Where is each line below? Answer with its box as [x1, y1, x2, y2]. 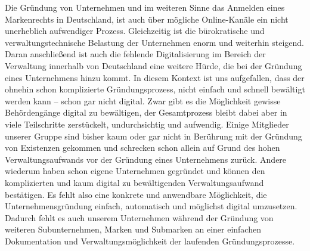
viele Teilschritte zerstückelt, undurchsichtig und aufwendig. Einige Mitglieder [5, 117, 289, 130]
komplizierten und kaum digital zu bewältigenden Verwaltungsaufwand [5, 176, 264, 188]
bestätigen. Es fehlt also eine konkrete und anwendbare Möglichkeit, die [5, 188, 267, 200]
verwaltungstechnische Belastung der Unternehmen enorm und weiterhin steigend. [5, 36, 304, 48]
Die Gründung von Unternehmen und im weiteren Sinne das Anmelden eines [5, 1, 285, 13]
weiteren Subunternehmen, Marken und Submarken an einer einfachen [5, 223, 261, 235]
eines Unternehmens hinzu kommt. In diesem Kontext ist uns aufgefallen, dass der [5, 71, 305, 83]
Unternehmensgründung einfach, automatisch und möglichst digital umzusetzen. [5, 200, 297, 212]
